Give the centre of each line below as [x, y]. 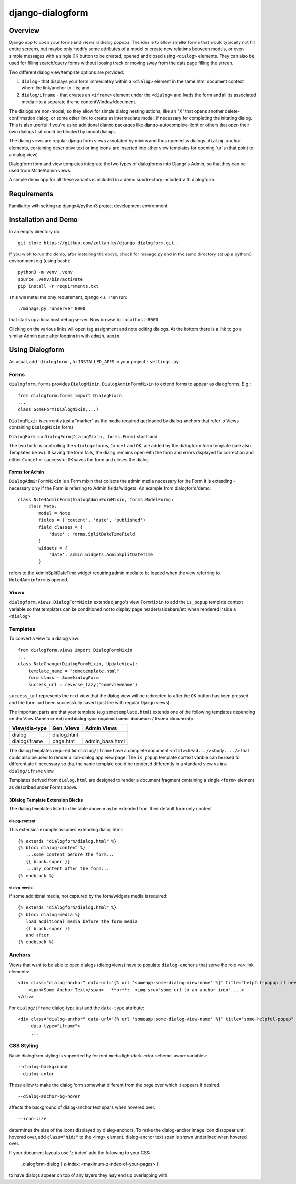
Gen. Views [66, 728]
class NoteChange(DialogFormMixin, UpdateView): [78, 664]
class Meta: [42, 506]
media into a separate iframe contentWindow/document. [79, 102]
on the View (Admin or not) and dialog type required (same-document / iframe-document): [101, 719]
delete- [232, 111]
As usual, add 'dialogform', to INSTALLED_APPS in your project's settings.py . [94, 362]
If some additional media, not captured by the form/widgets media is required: [88, 896]
